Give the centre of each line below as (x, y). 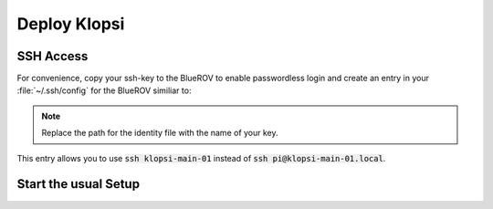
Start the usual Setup (79, 184)
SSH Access (52, 56)
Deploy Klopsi (71, 24)
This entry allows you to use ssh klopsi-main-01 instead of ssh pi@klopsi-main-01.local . (201, 158)
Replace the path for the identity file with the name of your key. (160, 133)
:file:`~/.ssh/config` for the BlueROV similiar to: (104, 90)
